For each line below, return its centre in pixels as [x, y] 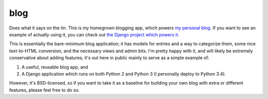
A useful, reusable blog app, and [55, 67]
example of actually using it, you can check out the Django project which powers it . [94, 34]
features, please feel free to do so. [44, 90]
